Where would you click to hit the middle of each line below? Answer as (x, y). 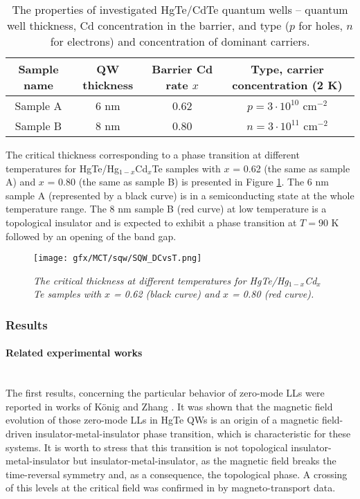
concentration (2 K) (287, 85)
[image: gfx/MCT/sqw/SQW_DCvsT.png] (118, 258)
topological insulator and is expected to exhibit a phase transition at (151, 222)
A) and (21, 182)
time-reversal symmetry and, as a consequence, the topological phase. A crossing (177, 474)
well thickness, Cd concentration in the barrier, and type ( (148, 25)
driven (19, 434)
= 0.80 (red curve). (273, 294)
